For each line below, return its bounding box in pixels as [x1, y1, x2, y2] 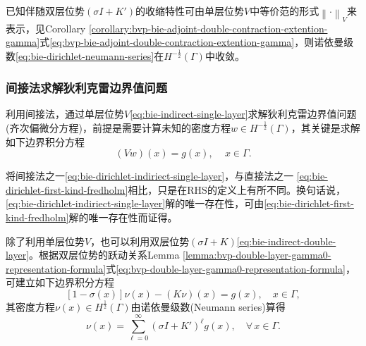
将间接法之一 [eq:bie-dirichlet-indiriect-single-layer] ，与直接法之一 [6, 168, 294, 183]
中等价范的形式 [250, 4, 319, 18]
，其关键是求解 [291, 121, 360, 135]
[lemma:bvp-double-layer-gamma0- [183, 247, 331, 262]
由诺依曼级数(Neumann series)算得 [130, 299, 286, 314]
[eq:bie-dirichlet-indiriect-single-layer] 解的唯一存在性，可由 [6, 196, 264, 211]
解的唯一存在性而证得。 [68, 210, 178, 225]
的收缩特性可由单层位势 [135, 4, 245, 18]
